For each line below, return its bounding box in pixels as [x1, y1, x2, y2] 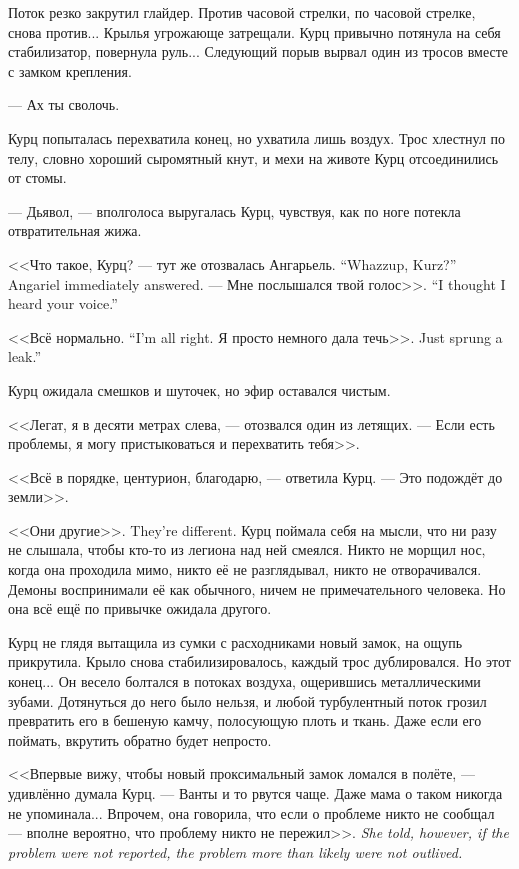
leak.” [8, 346, 42, 367]
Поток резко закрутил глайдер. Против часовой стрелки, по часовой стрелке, [8, 2, 476, 22]
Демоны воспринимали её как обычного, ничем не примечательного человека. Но [8, 578, 506, 599]
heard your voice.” [8, 293, 118, 314]
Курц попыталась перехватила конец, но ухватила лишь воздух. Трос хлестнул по [8, 127, 506, 148]
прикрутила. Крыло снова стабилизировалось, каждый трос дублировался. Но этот [8, 651, 511, 672]
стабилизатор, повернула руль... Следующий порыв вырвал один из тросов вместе [8, 41, 509, 62]
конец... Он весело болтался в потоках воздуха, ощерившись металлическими [8, 671, 481, 692]
